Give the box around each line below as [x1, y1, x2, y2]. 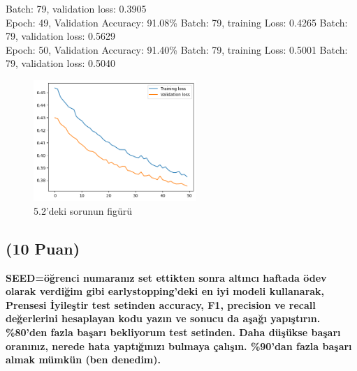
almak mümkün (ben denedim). [6, 352, 161, 367]
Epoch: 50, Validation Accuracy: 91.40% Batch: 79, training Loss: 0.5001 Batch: [6, 42, 348, 56]
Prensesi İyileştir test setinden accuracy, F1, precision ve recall [6, 297, 316, 312]
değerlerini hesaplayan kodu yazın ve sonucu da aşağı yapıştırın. [6, 311, 321, 326]
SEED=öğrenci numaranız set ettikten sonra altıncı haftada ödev [6, 270, 327, 285]
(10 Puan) [6, 237, 80, 259]
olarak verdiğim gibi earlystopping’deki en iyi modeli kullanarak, [6, 284, 325, 298]
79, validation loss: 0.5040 [6, 56, 115, 70]
